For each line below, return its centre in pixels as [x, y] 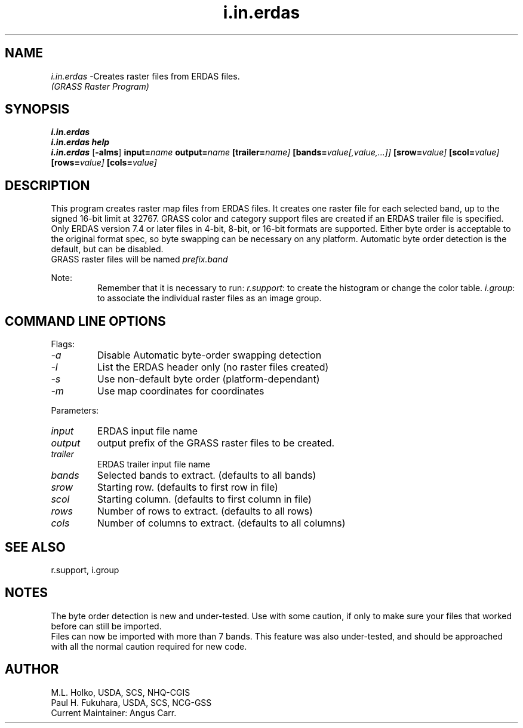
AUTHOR [32, 669]
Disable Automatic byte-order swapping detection [209, 355]
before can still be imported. [106, 626]
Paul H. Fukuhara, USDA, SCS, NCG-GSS [131, 702]
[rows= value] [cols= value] [104, 163]
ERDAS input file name [147, 431]
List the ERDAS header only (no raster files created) [213, 367]
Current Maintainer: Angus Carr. [114, 712]
